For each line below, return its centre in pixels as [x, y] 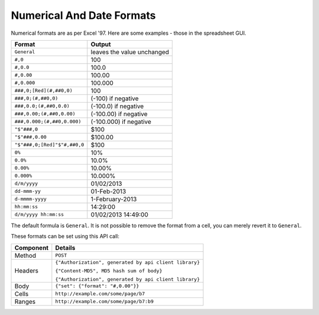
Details [65, 248]
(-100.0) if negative [117, 106]
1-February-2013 [114, 199]
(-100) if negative [115, 99]
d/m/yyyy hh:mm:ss [39, 214]
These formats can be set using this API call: [65, 237]
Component [32, 248]
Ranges [25, 301]
